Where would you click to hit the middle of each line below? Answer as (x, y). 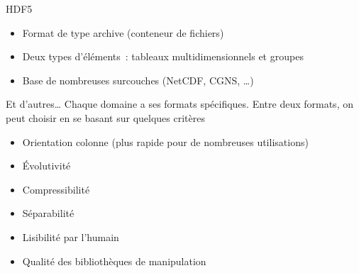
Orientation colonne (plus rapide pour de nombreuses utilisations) (165, 141)
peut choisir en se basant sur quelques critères (105, 117)
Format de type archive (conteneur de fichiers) (123, 32)
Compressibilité (56, 189)
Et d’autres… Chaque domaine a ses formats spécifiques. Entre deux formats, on (179, 104)
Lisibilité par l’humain (71, 236)
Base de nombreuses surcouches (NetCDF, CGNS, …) (138, 80)
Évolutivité (46, 166)
